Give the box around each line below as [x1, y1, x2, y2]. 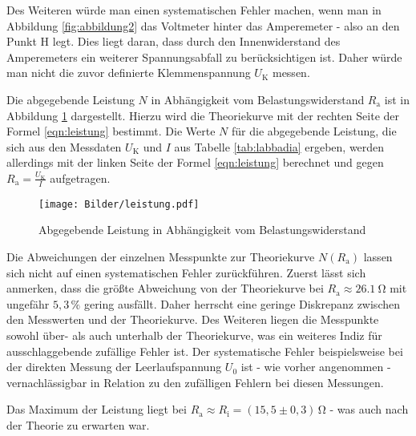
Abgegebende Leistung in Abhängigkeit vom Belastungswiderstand [38, 221, 366, 238]
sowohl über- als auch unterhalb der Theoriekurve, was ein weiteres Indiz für [6, 326, 382, 343]
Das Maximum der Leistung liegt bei [6, 401, 187, 418]
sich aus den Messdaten [6, 138, 122, 155]
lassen [363, 248, 393, 265]
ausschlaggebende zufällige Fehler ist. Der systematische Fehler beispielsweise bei [6, 342, 403, 359]
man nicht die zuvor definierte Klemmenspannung [6, 64, 251, 81]
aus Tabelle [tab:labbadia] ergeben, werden [174, 138, 385, 155]
